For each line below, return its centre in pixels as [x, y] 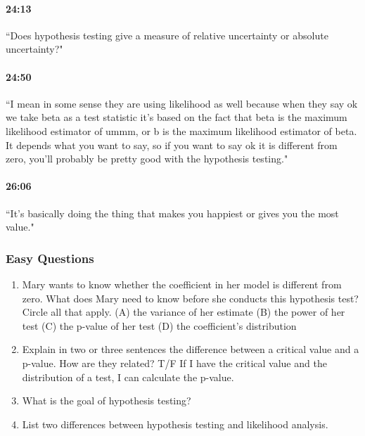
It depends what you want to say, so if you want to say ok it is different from [172, 145]
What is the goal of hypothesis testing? [107, 400]
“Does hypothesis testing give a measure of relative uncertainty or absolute [167, 35]
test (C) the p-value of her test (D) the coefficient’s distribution [159, 325]
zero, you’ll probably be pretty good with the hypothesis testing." [147, 159]
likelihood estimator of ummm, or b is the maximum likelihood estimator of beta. [181, 130]
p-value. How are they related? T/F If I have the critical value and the [174, 363]
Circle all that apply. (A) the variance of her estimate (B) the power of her [184, 312]
